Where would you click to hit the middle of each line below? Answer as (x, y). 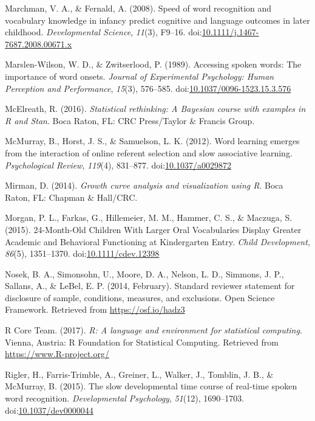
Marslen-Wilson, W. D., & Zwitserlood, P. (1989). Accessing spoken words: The (153, 64)
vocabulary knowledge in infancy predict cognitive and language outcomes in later (157, 20)
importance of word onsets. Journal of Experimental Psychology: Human (140, 76)
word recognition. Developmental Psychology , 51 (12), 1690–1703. (125, 398)
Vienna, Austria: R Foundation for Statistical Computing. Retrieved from (142, 342)
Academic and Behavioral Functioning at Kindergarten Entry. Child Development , (157, 241)
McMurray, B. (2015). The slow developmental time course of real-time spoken (151, 386)
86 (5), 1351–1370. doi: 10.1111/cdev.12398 (82, 253)
